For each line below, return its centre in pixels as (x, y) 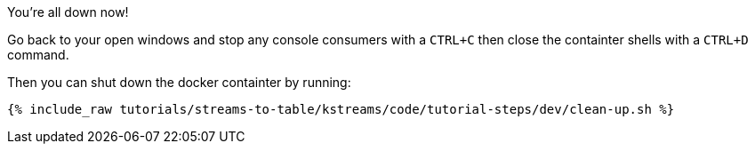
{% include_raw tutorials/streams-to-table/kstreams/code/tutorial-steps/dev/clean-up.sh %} (341, 109)
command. (38, 55)
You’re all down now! (68, 12)
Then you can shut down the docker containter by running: (179, 82)
